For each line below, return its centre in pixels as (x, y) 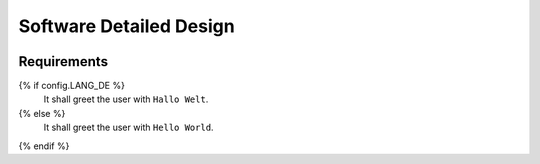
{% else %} (42, 113)
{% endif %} (44, 146)
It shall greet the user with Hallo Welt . (126, 99)
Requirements (63, 61)
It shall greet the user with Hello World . (128, 127)
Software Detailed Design (126, 26)
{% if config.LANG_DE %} (71, 86)
